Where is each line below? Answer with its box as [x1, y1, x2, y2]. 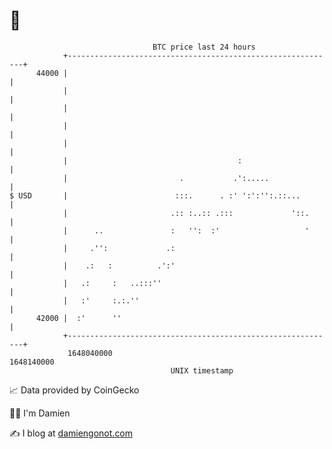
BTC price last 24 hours [152, 42, 256, 52]
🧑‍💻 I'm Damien [9, 407, 71, 419]
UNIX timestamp [170, 365, 234, 376]
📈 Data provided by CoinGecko [9, 384, 140, 396]
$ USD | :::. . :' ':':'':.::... [9, 190, 301, 201]
